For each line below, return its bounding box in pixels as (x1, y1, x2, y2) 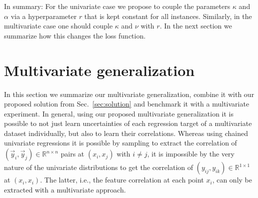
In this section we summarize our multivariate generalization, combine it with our (4, 88, 254, 99)
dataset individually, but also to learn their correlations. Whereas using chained (4, 127, 248, 138)
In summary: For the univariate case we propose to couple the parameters (4, 1, 230, 11)
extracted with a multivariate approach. (4, 184, 126, 194)
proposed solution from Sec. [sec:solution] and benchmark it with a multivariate (4, 98, 249, 109)
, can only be (212, 174, 252, 185)
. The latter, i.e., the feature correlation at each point (40, 174, 204, 185)
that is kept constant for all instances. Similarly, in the (84, 10, 252, 21)
